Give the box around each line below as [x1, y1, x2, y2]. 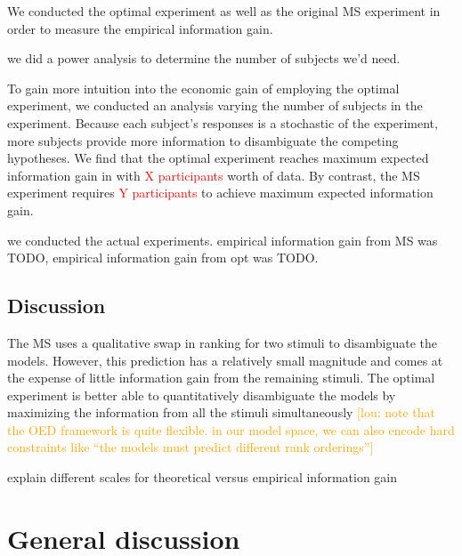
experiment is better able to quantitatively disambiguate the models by [7, 385, 396, 404]
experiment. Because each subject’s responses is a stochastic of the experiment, [7, 113, 438, 132]
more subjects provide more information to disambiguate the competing [7, 131, 399, 149]
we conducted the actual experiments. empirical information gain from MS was [7, 230, 438, 249]
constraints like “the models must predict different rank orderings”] [7, 438, 374, 456]
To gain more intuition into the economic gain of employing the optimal [7, 78, 400, 97]
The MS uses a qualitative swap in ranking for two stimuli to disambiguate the [7, 333, 438, 351]
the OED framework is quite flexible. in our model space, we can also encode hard [7, 420, 455, 439]
